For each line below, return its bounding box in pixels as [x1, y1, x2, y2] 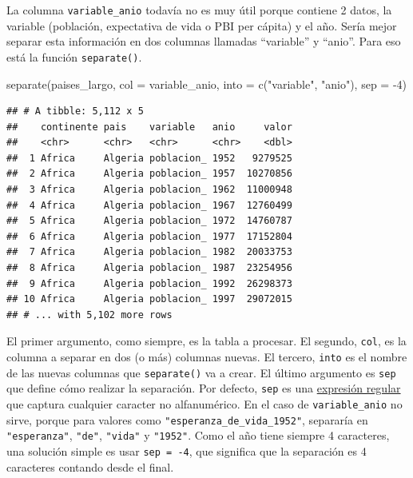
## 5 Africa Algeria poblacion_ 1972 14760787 [6, 215, 292, 227]
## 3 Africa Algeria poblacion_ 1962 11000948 [6, 184, 292, 196]
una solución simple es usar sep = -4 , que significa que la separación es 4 [6, 443, 367, 459]
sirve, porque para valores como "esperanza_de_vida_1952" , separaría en [6, 411, 368, 428]
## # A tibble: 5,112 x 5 [6, 106, 144, 118]
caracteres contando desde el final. [6, 458, 174, 475]
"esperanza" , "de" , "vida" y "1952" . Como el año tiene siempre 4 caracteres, [6, 427, 390, 444]
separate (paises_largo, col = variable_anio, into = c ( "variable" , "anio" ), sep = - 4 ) [6, 75, 407, 92]
